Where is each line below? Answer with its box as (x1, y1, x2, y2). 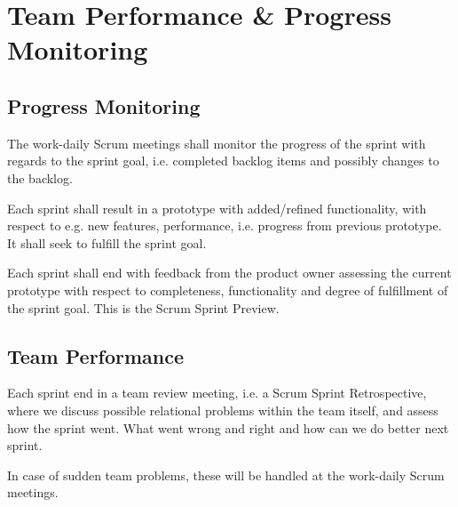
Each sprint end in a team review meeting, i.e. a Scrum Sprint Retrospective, (7, 383, 427, 402)
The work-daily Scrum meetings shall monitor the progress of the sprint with (7, 133, 426, 152)
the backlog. (7, 168, 73, 187)
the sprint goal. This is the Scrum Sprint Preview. (7, 298, 280, 317)
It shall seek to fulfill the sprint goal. (7, 233, 207, 252)
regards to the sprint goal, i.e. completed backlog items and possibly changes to (7, 151, 439, 170)
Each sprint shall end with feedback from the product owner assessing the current (7, 263, 452, 282)
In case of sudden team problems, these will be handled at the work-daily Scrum (7, 465, 445, 484)
